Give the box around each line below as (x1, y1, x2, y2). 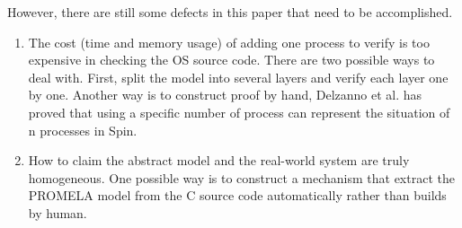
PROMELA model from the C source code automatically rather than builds (28, 186, 447, 205)
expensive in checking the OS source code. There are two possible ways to (28, 50, 435, 69)
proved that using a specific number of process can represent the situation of (28, 102, 450, 121)
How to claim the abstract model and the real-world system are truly (28, 151, 410, 170)
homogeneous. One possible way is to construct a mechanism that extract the (28, 168, 455, 187)
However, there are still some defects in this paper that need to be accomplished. (7, 3, 453, 21)
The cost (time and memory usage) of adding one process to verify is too (28, 32, 430, 51)
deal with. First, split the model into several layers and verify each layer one (28, 67, 449, 86)
